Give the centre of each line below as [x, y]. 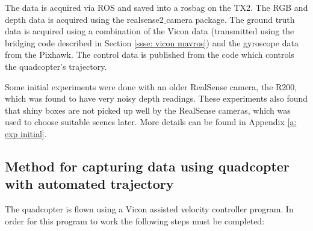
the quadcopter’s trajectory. [56, 66]
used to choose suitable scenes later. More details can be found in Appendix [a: [151, 122]
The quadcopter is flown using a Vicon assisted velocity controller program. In [149, 209]
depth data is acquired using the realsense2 [84, 19]
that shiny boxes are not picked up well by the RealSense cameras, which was [148, 110]
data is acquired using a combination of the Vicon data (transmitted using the [150, 31]
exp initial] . [26, 133]
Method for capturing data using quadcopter [147, 166]
